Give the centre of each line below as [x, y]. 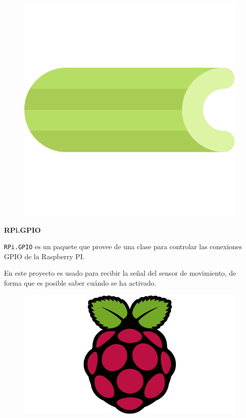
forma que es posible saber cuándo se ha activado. [80, 283]
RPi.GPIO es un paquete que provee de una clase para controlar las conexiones [123, 246]
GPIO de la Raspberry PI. [44, 256]
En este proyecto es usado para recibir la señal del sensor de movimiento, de [120, 273]
